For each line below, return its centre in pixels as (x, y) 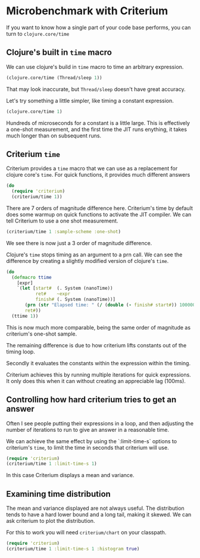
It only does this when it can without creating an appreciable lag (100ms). (96, 381)
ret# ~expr (53, 294)
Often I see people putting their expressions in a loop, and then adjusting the (100, 423)
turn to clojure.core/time (38, 33)
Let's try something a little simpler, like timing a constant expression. (90, 101)
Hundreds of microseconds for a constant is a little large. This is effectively (98, 123)
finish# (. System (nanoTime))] (76, 300)
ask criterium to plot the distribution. (51, 521)
